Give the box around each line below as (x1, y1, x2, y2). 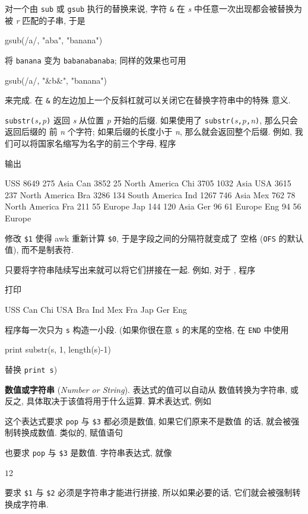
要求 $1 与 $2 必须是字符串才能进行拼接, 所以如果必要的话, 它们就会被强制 (5, 486, 293, 499)
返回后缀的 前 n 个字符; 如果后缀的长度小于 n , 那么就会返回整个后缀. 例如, (5, 125, 292, 138)
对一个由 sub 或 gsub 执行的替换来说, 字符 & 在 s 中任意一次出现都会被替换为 (5, 2, 302, 14)
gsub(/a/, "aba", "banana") (5, 34, 103, 46)
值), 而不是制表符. (5, 243, 74, 256)
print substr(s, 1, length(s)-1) (5, 343, 111, 356)
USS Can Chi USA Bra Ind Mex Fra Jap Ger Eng (5, 303, 188, 315)
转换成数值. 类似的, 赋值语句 (12, 426, 123, 439)
